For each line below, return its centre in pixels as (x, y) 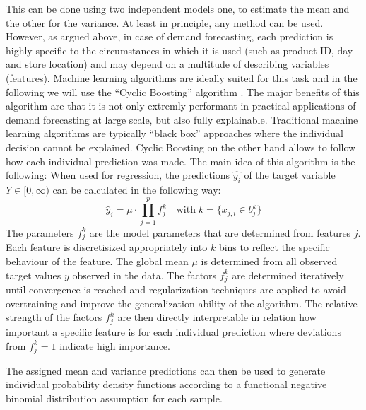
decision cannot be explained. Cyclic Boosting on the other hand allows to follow (181, 147)
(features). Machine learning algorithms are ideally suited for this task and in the (182, 77)
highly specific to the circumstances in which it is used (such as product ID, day (179, 50)
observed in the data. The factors (144, 275)
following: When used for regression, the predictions (118, 175)
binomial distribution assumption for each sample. (114, 398)
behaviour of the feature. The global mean (97, 260)
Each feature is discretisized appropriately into (107, 247)
